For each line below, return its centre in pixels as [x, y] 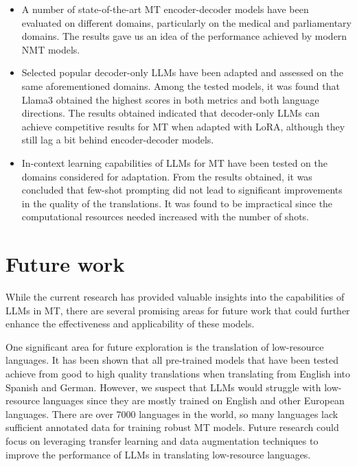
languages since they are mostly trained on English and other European [194, 400]
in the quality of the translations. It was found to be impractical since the [177, 203]
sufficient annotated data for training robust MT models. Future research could [172, 427]
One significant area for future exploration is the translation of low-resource [165, 346]
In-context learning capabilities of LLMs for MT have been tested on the [174, 162]
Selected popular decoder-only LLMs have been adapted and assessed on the [183, 72]
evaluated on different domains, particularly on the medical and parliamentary [186, 22]
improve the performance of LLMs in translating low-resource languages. [158, 454]
